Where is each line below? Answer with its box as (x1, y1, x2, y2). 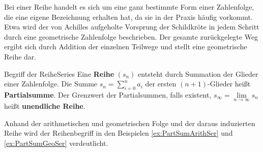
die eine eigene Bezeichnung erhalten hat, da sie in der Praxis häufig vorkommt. (4, 11, 253, 22)
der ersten (145, 78, 177, 89)
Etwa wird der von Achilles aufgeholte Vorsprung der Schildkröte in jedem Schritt (4, 21, 259, 32)
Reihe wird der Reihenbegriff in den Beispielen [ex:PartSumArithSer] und (4, 128, 233, 138)
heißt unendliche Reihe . (4, 101, 85, 111)
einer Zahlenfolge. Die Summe (4, 78, 98, 89)
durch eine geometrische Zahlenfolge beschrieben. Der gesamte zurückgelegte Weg (4, 31, 258, 42)
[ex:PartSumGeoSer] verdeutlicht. (4, 137, 108, 148)
